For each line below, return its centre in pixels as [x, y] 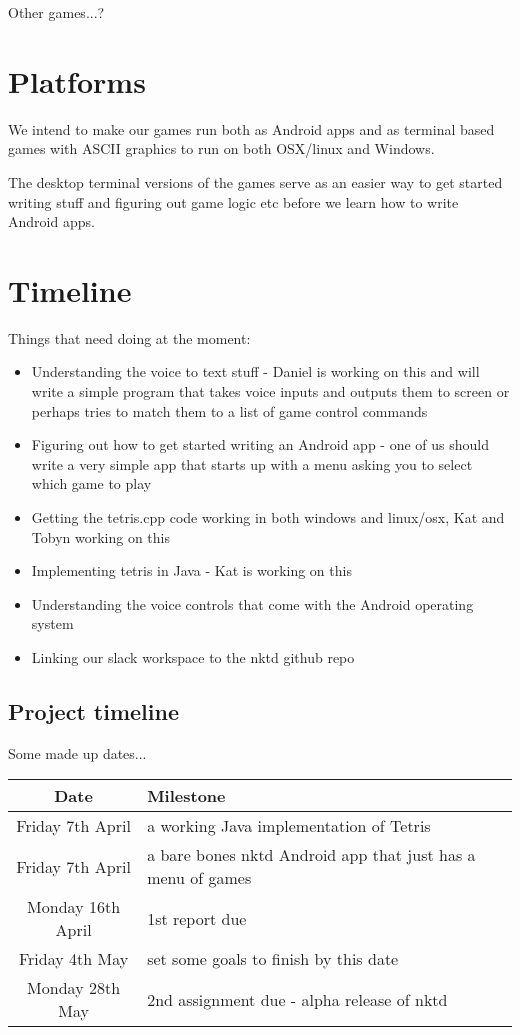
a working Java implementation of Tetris [289, 826]
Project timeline [93, 710]
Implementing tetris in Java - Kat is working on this [191, 570]
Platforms [77, 80]
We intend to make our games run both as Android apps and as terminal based [251, 128]
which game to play [91, 483]
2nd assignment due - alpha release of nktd [297, 999]
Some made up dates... [77, 752]
